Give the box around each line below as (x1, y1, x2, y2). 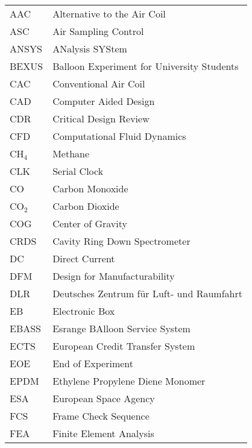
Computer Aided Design (52, 94, 155, 108)
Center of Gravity (52, 216, 127, 230)
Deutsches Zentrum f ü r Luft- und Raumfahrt (52, 286, 242, 300)
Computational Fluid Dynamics (52, 129, 186, 143)
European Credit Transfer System (52, 339, 195, 353)
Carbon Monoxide (52, 181, 128, 195)
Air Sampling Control (52, 24, 144, 38)
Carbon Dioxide (52, 199, 119, 213)
